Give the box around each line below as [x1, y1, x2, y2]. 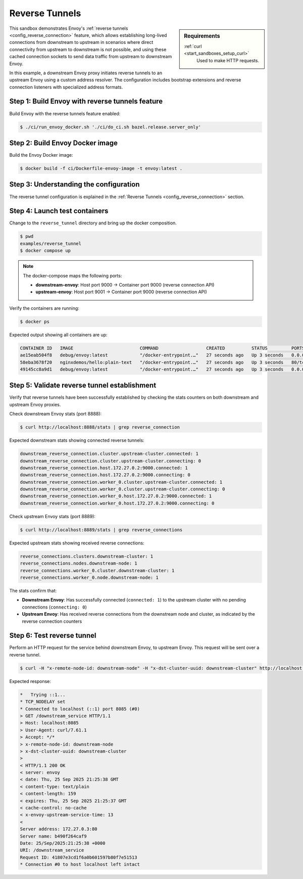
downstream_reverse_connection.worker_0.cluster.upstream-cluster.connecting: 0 [20, 486, 225, 492]
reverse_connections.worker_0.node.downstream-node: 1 [20, 574, 159, 580]
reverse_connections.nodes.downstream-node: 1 [20, 561, 137, 566]
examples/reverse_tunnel [20, 241, 82, 246]
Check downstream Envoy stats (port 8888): [9, 411, 102, 417]
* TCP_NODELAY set [20, 699, 66, 705]
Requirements [184, 32, 220, 39]
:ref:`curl [184, 43, 202, 49]
